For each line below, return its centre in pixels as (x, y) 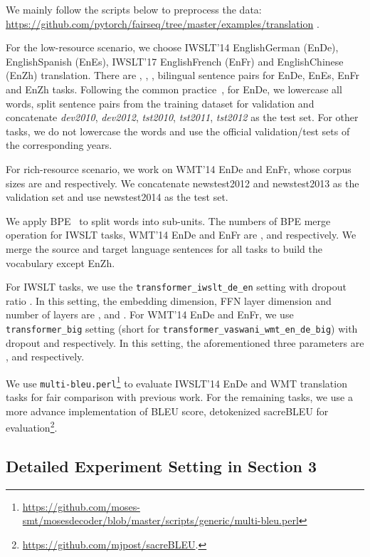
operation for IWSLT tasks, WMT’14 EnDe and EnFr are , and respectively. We (181, 235)
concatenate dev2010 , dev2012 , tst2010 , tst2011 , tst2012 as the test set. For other (182, 117)
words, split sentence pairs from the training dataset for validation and (160, 103)
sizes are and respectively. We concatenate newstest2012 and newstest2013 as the (183, 183)
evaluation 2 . (32, 426)
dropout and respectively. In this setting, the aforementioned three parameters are (185, 342)
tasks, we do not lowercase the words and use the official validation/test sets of (178, 131)
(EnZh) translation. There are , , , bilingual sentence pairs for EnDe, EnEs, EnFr (183, 75)
